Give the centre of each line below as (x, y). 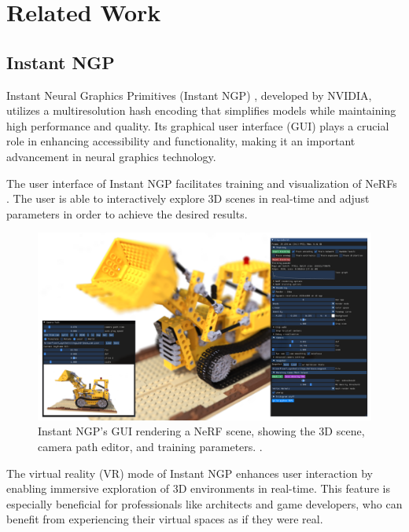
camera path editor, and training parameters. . (150, 447)
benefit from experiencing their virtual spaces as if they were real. (165, 519)
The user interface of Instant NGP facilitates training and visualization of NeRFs (202, 183)
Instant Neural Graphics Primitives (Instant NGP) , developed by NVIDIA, (189, 95)
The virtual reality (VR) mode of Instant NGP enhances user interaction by (190, 473)
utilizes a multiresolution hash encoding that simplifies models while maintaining (201, 110)
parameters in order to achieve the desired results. (127, 213)
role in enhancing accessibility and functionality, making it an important (181, 141)
